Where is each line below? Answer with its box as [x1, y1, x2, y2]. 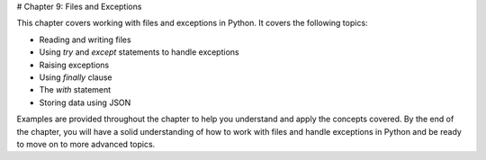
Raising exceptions [39, 59, 110, 70]
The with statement [39, 84, 112, 95]
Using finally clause [39, 72, 112, 83]
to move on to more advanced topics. [16, 138, 156, 149]
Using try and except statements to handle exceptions [39, 47, 239, 58]
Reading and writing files [39, 34, 131, 45]
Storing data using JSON [39, 97, 131, 108]
